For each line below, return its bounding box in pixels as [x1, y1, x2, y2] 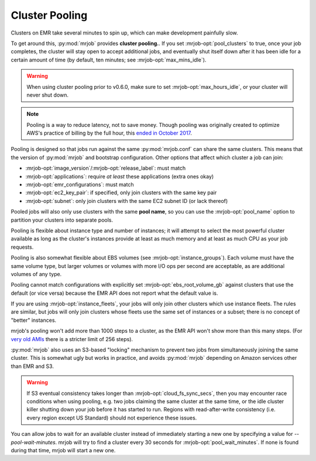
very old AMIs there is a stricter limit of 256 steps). [11, 335, 133, 342]
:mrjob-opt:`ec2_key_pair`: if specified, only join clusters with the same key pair [25, 189, 217, 196]
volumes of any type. [11, 270, 62, 277]
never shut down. [26, 91, 69, 98]
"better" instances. [11, 316, 57, 324]
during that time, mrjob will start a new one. [11, 446, 116, 453]
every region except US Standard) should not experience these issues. [26, 414, 197, 421]
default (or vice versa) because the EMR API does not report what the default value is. [11, 290, 219, 297]
